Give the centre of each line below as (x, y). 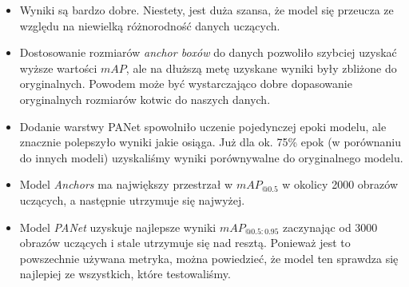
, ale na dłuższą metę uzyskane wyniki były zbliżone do (261, 68)
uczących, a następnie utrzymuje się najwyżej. (132, 199)
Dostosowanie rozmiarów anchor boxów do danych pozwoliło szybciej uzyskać (208, 52)
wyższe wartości (58, 68)
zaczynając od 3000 (330, 227)
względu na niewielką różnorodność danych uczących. (150, 25)
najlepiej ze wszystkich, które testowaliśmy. (125, 274)
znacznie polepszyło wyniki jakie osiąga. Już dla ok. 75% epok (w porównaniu (210, 142)
